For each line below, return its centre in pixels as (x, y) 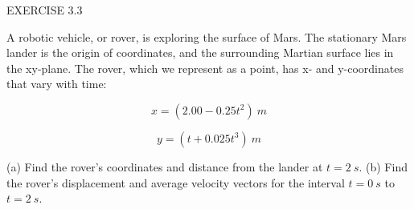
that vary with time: (57, 84)
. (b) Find (383, 166)
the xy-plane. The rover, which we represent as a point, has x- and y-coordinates (205, 68)
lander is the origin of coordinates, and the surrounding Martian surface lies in (200, 52)
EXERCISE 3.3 (45, 10)
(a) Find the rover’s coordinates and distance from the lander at (165, 166)
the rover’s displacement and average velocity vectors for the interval (176, 182)
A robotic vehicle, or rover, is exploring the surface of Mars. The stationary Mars (207, 36)
